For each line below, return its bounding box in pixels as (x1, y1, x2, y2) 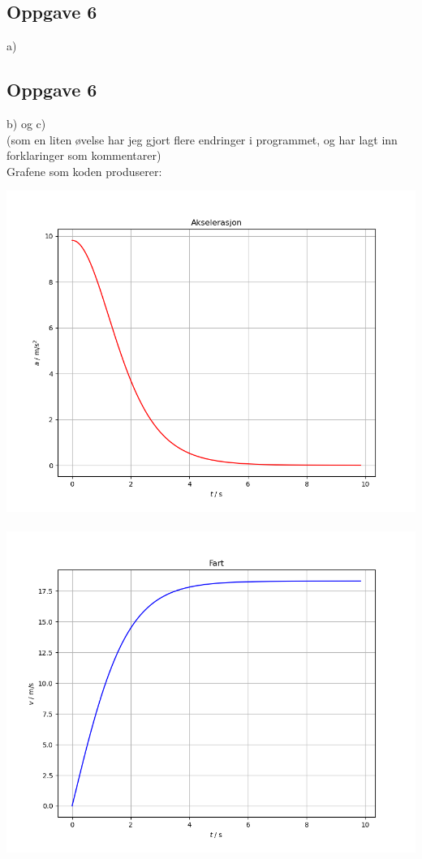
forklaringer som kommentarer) (6, 147, 161, 164)
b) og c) (6, 115, 46, 131)
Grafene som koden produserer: (6, 162, 162, 179)
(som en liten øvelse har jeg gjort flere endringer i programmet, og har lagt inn (6, 131, 398, 148)
